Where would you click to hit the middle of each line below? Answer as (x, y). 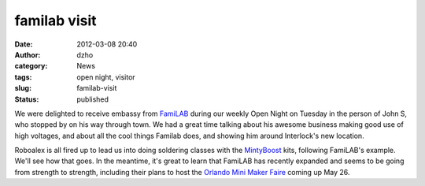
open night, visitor (106, 77)
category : (31, 66)
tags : (23, 77)
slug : (23, 88)
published (93, 99)
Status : (27, 99)
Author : (28, 54)
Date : (24, 44)
